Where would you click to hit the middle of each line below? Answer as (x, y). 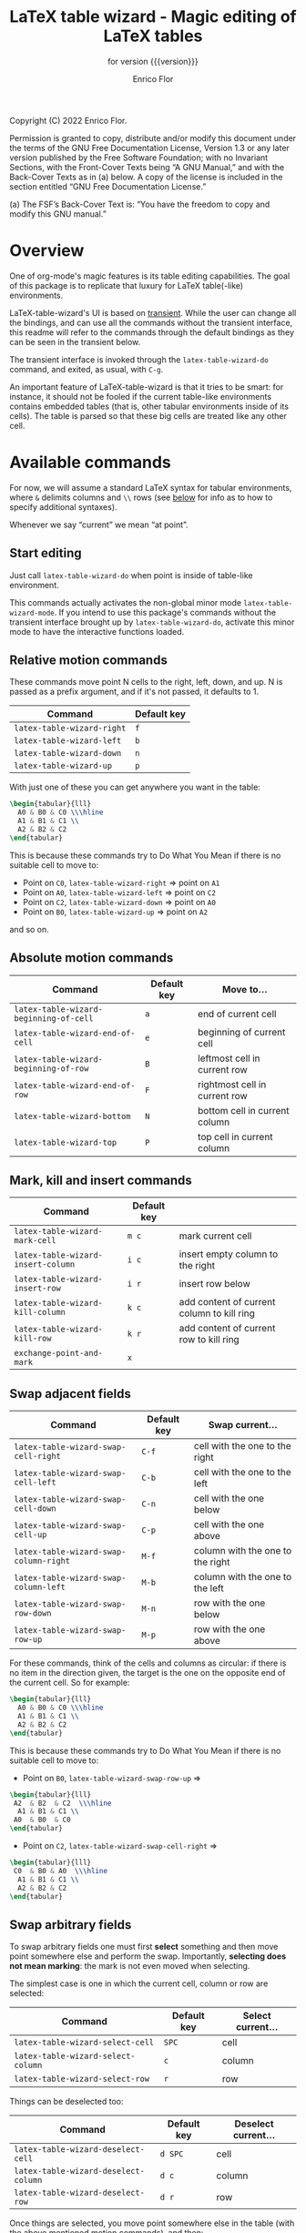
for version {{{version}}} (153, 61)
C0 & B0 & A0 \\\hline (60, 1871)
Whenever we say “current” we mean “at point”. (99, 525)
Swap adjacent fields (71, 1394)
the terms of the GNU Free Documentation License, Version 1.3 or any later (149, 148)
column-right (42, 1561)
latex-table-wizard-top (66, 1142)
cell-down (35, 1509)
